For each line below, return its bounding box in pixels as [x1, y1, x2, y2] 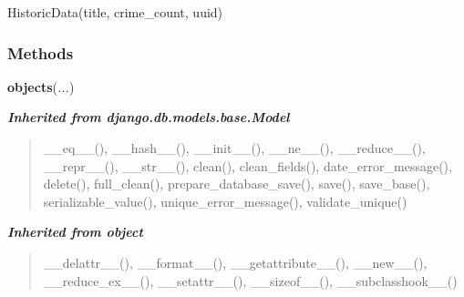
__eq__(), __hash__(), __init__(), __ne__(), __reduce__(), [43, 138, 426, 157]
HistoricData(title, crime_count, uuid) [7, 3, 223, 21]
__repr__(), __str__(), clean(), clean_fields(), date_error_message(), [43, 156, 452, 175]
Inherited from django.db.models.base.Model [7, 108, 290, 127]
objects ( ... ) [7, 77, 75, 96]
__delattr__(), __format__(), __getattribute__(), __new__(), [43, 252, 428, 271]
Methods [7, 41, 74, 64]
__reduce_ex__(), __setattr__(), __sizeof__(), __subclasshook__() [43, 271, 458, 290]
